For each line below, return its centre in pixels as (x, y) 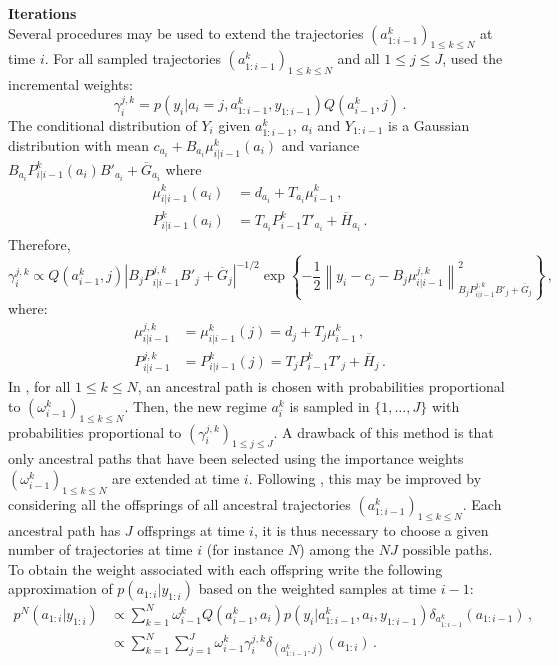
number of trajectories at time (100, 549)
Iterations (42, 13)
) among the (337, 549)
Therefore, (39, 243)
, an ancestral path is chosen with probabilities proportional (321, 386)
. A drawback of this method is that (383, 431)
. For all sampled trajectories (132, 58)
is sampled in (329, 405)
